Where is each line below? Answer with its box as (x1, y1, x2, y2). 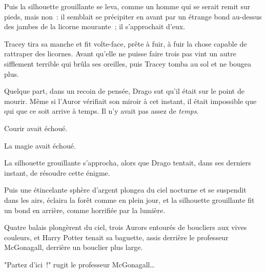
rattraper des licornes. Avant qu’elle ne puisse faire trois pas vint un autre (4, 48, 236, 59)
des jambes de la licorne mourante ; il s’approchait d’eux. (4, 21, 186, 32)
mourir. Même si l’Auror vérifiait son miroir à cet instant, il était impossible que (4, 95, 257, 106)
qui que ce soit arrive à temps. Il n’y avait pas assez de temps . (4, 106, 199, 116)
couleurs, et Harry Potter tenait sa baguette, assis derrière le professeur (4, 232, 229, 242)
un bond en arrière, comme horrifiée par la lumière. (4, 204, 166, 215)
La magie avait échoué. (4, 140, 76, 151)
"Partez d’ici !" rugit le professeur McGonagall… (4, 259, 155, 269)
